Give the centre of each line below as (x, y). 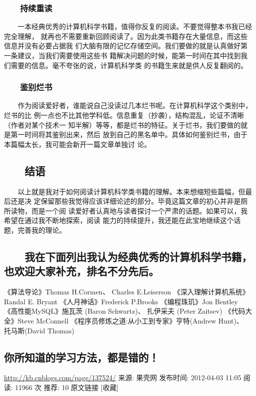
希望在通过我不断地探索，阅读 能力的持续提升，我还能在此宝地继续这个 (119, 220)
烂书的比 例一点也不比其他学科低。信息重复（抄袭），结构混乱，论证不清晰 (124, 115)
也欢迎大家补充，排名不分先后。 (81, 271)
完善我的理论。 (42, 230)
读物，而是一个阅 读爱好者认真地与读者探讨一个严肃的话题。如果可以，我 (129, 210)
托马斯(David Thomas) (39, 330)
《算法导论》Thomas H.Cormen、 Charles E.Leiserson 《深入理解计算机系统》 (127, 292)
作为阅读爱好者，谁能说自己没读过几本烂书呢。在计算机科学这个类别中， (135, 105)
